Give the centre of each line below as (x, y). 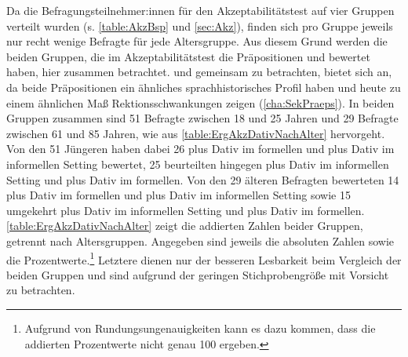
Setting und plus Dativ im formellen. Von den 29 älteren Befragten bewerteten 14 (203, 179)
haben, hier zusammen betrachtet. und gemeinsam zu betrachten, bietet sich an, (199, 72)
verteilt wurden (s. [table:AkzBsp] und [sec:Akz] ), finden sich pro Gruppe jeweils (200, 25)
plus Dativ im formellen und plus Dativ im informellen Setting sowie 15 (178, 195)
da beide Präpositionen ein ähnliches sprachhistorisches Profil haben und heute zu (204, 87)
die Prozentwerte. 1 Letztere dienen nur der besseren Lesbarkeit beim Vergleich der (204, 258)
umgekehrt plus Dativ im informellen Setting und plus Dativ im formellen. (186, 210)
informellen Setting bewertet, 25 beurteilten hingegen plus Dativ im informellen (198, 164)
